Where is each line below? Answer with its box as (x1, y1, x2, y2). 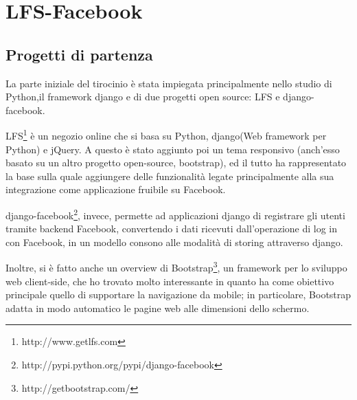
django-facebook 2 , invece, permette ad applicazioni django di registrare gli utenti (5, 205, 345, 222)
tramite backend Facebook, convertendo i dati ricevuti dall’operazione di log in (5, 221, 337, 236)
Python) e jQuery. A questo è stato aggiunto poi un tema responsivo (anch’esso (5, 142, 340, 156)
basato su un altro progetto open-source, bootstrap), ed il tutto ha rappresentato (5, 155, 347, 170)
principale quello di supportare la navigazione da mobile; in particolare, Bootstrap (5, 287, 352, 302)
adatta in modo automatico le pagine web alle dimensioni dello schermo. (5, 300, 310, 315)
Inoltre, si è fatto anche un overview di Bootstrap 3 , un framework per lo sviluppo (5, 258, 347, 275)
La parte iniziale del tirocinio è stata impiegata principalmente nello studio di (5, 76, 332, 90)
